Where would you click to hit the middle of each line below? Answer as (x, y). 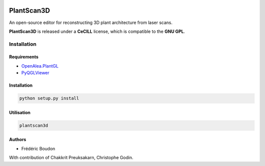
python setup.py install (49, 98)
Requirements (24, 57)
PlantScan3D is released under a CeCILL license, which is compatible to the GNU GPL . (97, 31)
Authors (18, 140)
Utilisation (20, 112)
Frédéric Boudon (38, 148)
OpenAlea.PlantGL (40, 66)
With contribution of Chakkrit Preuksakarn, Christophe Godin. (71, 158)
